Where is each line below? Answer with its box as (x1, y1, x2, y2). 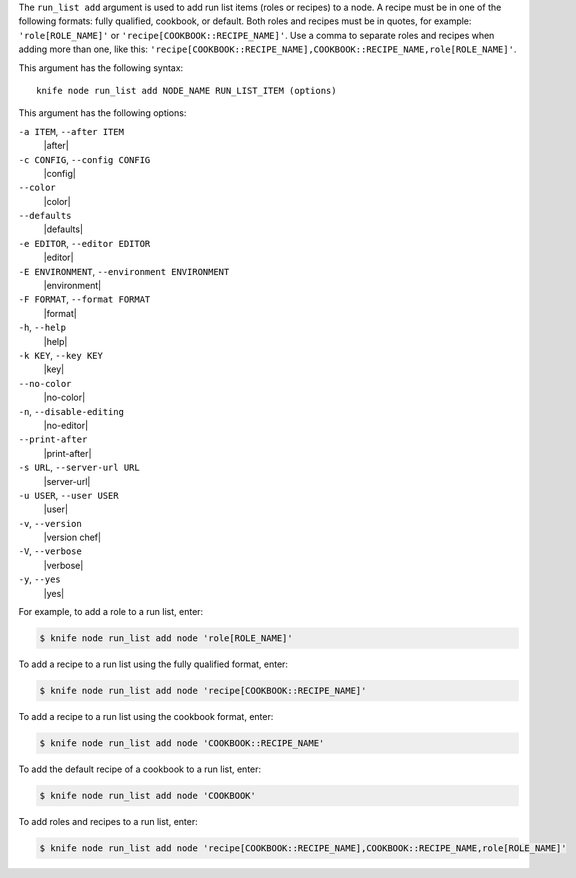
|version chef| (43, 531, 102, 544)
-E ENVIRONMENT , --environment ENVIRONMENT (18, 265, 230, 277)
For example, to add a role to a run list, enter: (18, 606, 204, 618)
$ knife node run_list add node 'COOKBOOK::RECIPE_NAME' (39, 737, 325, 749)
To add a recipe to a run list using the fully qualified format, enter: (18, 658, 289, 670)
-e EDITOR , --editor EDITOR (18, 237, 151, 249)
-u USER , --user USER (18, 489, 119, 501)
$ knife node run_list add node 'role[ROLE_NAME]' (39, 633, 294, 644)
